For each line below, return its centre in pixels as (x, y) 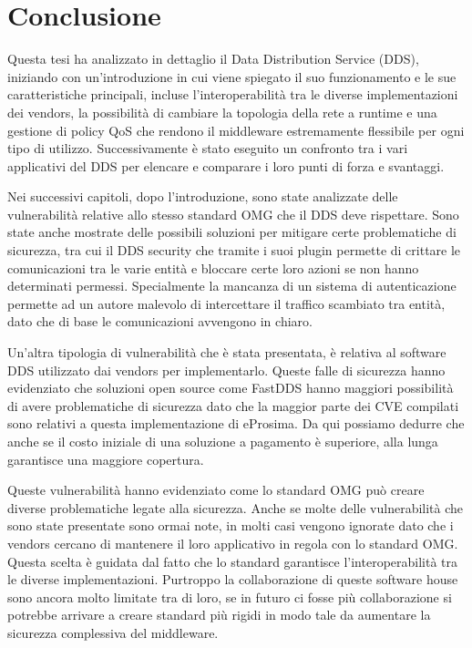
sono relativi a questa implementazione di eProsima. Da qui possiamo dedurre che (236, 423)
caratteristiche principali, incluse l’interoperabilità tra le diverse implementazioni (233, 94)
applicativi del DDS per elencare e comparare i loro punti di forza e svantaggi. (226, 165)
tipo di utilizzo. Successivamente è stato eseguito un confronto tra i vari (208, 148)
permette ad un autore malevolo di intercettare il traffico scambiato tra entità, (226, 303)
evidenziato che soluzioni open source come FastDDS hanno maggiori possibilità (231, 388)
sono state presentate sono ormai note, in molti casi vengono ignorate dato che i (231, 525)
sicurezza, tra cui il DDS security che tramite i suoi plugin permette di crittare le (234, 250)
